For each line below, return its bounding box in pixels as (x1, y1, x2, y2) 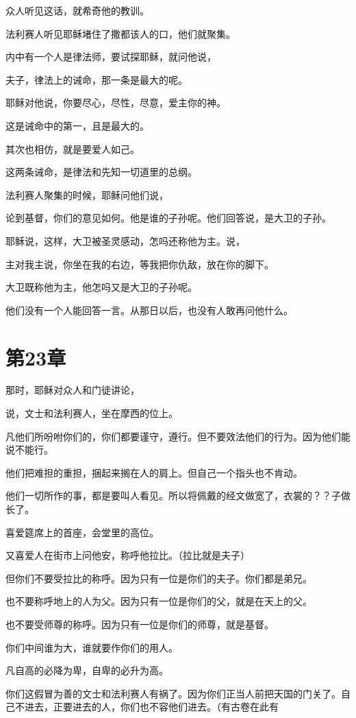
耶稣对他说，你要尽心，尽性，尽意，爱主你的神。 (5, 95, 226, 110)
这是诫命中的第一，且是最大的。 (5, 118, 149, 132)
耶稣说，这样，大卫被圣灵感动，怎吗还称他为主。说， (5, 233, 245, 248)
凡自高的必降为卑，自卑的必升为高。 (5, 663, 168, 678)
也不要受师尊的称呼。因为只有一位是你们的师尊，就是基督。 (5, 617, 274, 631)
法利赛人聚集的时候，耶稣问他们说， (5, 187, 168, 202)
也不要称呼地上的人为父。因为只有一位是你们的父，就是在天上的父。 (5, 594, 312, 608)
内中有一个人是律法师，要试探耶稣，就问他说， (5, 49, 216, 64)
